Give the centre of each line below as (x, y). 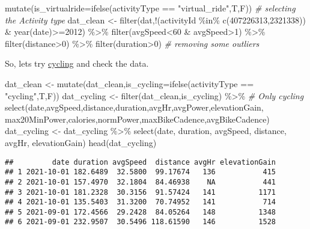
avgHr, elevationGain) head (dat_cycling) (81, 142)
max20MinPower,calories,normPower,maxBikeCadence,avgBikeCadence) (137, 119)
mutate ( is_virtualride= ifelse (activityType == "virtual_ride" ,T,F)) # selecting (150, 8)
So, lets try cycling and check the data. (77, 63)
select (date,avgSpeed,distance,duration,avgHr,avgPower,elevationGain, (134, 107)
